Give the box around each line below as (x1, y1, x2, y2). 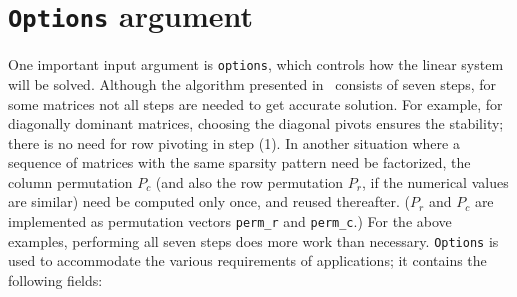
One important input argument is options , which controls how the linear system (8, 54, 504, 75)
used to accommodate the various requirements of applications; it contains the (8, 250, 487, 271)
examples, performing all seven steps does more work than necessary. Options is (8, 230, 499, 251)
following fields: (8, 269, 103, 290)
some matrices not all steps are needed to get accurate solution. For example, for (8, 93, 503, 114)
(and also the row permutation (155, 171, 344, 192)
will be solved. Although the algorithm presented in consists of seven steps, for (8, 73, 496, 94)
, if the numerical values (361, 171, 509, 192)
